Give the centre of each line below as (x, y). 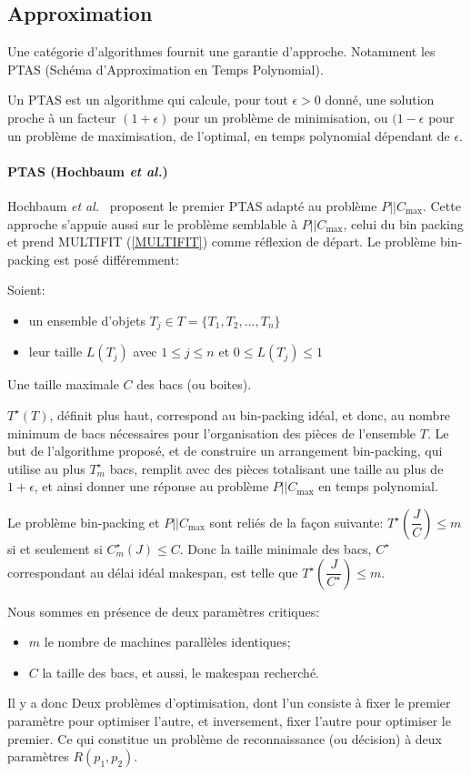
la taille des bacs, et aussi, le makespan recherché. (180, 672)
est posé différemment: (116, 259)
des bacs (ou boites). (194, 384)
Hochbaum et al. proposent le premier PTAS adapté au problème (192, 205)
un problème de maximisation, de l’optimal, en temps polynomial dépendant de (229, 135)
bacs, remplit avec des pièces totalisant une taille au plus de (276, 468)
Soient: (26, 290)
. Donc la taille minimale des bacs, (276, 548)
